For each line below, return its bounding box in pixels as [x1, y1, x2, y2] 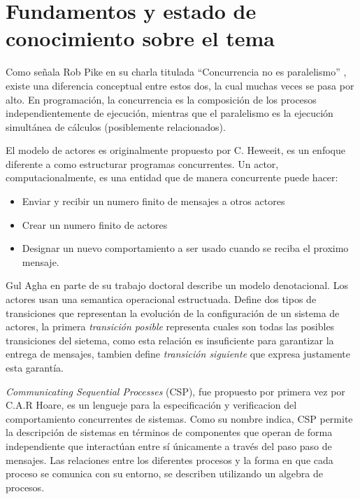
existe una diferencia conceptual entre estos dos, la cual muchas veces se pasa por [6, 78, 354, 92]
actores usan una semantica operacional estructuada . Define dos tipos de [6, 292, 317, 307]
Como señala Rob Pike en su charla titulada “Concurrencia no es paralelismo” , [6, 64, 347, 79]
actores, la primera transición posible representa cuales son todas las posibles [6, 319, 335, 334]
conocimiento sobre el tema [6, 24, 275, 52]
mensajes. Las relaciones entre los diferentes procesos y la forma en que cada [6, 452, 333, 467]
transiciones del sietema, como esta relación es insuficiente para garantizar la [6, 332, 334, 347]
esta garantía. [6, 360, 64, 374]
